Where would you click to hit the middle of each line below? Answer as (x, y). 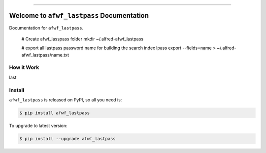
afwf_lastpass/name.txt (45, 55)
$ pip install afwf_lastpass (55, 113)
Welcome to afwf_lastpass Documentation (79, 15)
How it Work (24, 67)
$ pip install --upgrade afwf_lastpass (67, 138)
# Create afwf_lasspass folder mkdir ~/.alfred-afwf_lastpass (83, 39)
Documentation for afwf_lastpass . (46, 28)
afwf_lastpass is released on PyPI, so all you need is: (66, 100)
